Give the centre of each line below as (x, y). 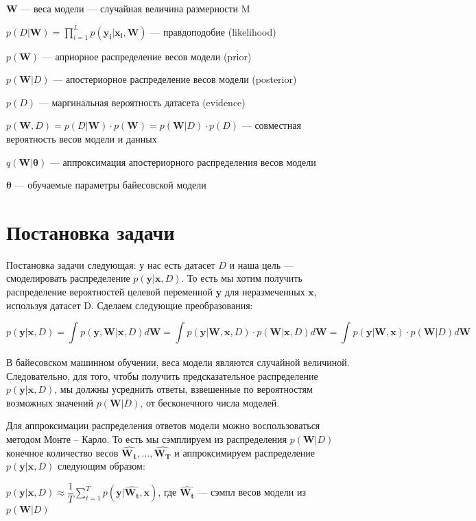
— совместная (271, 125)
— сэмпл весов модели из (252, 492)
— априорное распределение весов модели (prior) (147, 56)
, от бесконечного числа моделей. (210, 402)
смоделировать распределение (68, 278)
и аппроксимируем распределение (245, 452)
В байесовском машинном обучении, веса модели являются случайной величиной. (178, 362)
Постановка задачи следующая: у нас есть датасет (111, 264)
